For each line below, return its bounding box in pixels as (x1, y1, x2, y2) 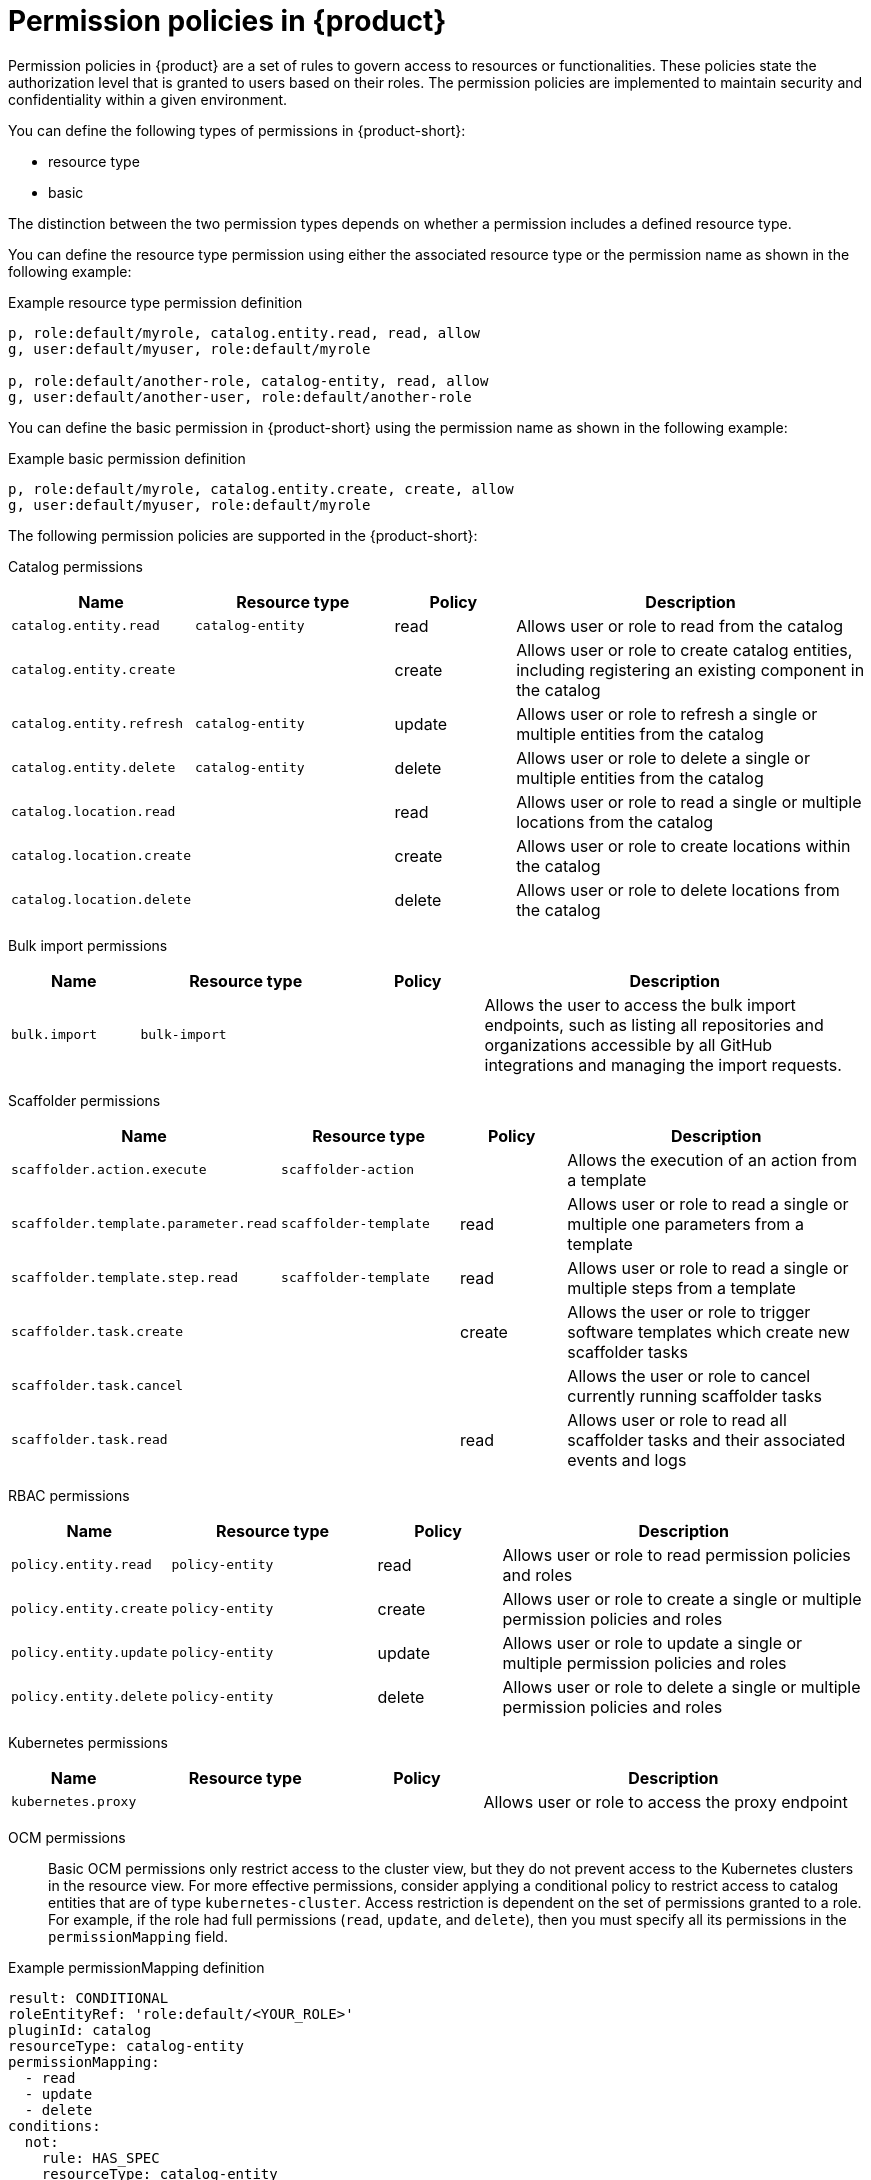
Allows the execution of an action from (567, 1149, 857, 1170)
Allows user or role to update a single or (502, 1632, 803, 1653)
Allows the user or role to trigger (567, 1301, 811, 1322)
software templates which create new (567, 1321, 850, 1342)
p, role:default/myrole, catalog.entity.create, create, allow (8, 480, 514, 497)
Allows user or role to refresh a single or (516, 703, 818, 724)
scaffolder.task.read (11, 1432, 168, 1448)
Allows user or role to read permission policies (502, 1544, 851, 1565)
